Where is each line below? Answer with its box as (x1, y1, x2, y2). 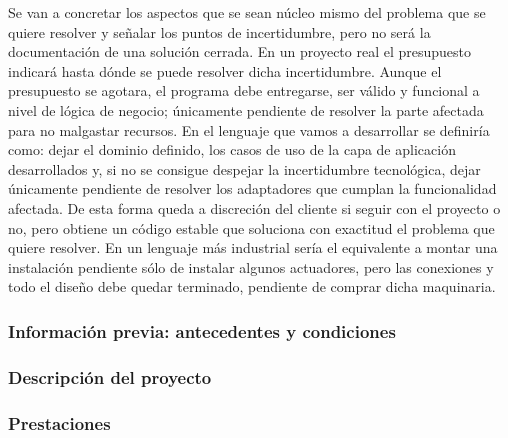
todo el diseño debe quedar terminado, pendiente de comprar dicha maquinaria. (8, 276, 496, 297)
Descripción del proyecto (8, 364, 212, 389)
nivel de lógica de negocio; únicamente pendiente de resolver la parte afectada (8, 99, 484, 120)
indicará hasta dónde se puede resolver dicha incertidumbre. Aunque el (8, 60, 442, 81)
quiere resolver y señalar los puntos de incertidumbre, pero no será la (8, 21, 431, 42)
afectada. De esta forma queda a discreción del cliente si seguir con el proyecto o (8, 197, 501, 218)
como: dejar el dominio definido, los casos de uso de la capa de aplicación (8, 139, 456, 160)
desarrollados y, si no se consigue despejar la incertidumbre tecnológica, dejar (8, 158, 481, 179)
